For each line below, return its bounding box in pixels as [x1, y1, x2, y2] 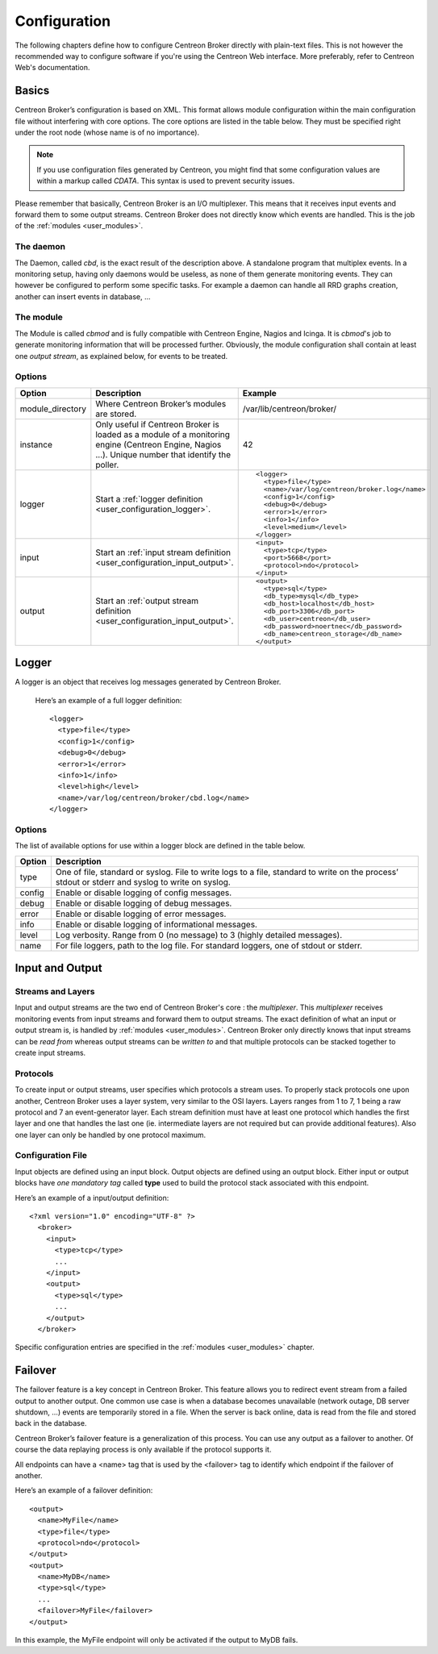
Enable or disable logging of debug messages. [55, 898, 232, 909]
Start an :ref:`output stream [95, 595, 199, 606]
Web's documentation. [15, 63, 90, 73]
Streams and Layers [15, 986, 95, 998]
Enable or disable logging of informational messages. [55, 919, 258, 930]
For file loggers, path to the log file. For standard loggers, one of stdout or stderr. [55, 939, 363, 951]
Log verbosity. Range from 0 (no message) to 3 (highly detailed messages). [55, 929, 343, 940]
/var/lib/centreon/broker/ [242, 403, 336, 415]
